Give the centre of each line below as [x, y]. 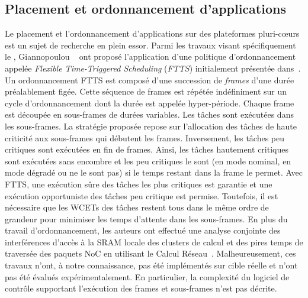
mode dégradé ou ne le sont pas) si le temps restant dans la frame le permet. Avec [154, 172]
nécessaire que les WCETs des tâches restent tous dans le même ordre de [137, 207]
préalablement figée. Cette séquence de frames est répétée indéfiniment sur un [146, 91]
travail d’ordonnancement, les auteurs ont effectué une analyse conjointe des [143, 230]
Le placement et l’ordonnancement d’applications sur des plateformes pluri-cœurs [152, 33]
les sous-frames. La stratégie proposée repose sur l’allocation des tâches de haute [151, 126]
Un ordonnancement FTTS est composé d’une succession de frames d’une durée [150, 80]
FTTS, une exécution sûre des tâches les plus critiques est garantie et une [139, 184]
